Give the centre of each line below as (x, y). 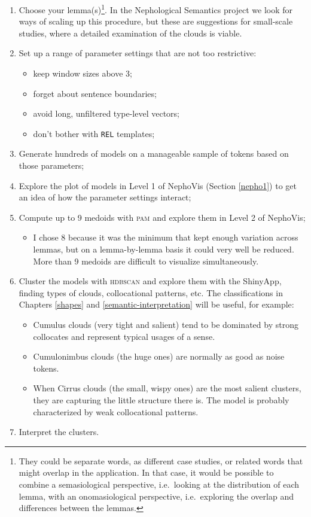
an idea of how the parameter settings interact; (105, 197)
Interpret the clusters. (59, 432)
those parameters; (51, 165)
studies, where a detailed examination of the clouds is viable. (130, 33)
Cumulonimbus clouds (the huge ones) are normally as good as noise (159, 356)
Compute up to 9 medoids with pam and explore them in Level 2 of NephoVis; (162, 217)
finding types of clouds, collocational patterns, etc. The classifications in (151, 292)
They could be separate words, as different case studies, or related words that (161, 460)
